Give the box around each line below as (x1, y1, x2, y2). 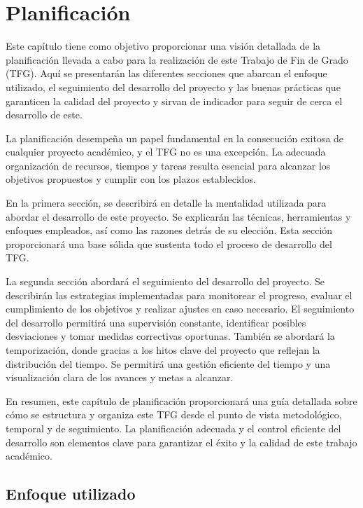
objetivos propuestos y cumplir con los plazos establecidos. (6, 172, 256, 186)
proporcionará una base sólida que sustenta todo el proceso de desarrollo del (6, 236, 332, 251)
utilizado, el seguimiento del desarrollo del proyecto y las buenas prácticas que (6, 79, 341, 94)
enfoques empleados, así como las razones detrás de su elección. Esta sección (6, 223, 333, 238)
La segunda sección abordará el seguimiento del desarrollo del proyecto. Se (6, 274, 325, 289)
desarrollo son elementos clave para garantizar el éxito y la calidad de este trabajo (6, 434, 357, 449)
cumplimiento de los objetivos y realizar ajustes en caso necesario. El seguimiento (6, 301, 355, 316)
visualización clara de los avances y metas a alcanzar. (6, 370, 234, 385)
